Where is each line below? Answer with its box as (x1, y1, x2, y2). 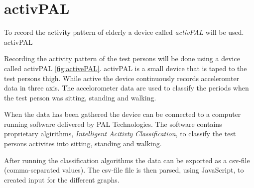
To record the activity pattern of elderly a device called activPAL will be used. (4, 27, 244, 37)
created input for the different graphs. (4, 174, 120, 185)
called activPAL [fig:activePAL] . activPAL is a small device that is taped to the (4, 63, 247, 73)
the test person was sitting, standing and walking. (4, 92, 156, 102)
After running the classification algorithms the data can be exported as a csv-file (4, 155, 250, 165)
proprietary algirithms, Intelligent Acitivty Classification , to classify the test (4, 128, 236, 139)
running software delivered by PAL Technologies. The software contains (4, 118, 222, 129)
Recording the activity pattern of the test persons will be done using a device (4, 53, 240, 64)
